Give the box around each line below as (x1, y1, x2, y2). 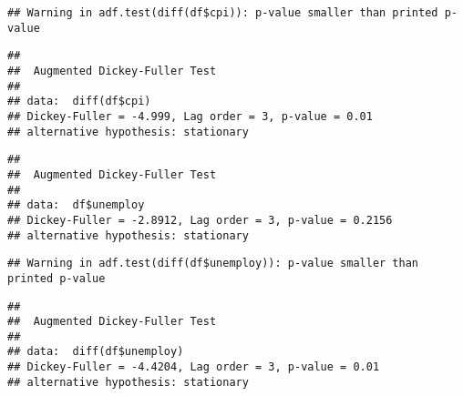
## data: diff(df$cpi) (7, 95, 151, 108)
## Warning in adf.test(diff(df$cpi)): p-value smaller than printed (7, 6, 438, 19)
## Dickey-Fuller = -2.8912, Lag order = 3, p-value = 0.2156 (7, 213, 393, 227)
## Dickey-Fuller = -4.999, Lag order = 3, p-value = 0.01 (7, 109, 373, 123)
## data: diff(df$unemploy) (7, 345, 184, 359)
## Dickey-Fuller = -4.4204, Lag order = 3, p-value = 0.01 (7, 360, 380, 374)
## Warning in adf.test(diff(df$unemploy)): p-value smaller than (7, 257, 419, 270)
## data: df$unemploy (7, 198, 145, 212)
